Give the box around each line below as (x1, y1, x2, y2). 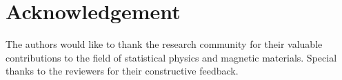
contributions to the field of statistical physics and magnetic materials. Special (6, 50, 337, 64)
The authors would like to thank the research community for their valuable (6, 37, 323, 51)
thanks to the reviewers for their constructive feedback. (6, 64, 239, 78)
